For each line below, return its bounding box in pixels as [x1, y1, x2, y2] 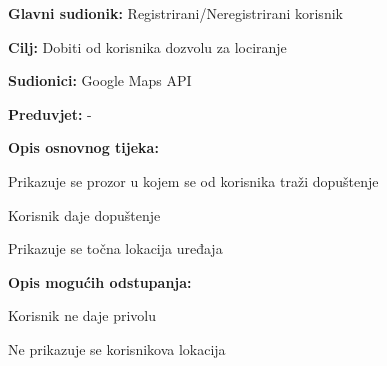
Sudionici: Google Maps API [8, 70, 192, 91]
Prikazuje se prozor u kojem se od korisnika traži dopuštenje [8, 170, 379, 191]
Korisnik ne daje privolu [8, 305, 156, 326]
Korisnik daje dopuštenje [8, 204, 161, 225]
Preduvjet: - [8, 103, 92, 124]
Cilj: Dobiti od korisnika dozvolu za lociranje [8, 36, 287, 57]
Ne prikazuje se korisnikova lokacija [8, 338, 226, 359]
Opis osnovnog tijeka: [8, 137, 159, 158]
